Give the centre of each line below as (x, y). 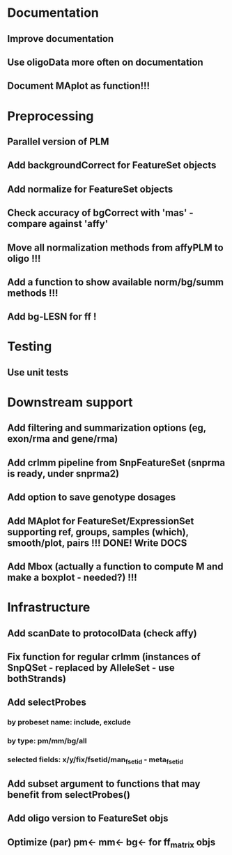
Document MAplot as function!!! (79, 86)
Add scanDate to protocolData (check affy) (102, 633)
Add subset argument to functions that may (104, 783)
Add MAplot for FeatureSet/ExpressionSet (101, 521)
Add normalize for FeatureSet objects (90, 189)
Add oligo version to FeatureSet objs (88, 818)
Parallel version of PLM (58, 141)
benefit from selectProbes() (69, 795)
